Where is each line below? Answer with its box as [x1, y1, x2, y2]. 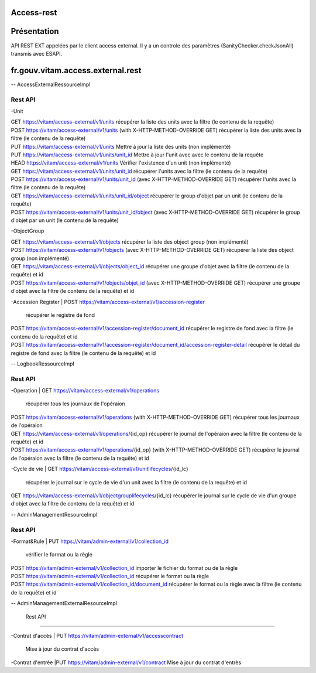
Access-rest [11, 8, 57, 18]
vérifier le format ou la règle [25, 551, 93, 558]
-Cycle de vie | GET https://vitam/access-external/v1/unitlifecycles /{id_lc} [11, 466, 188, 473]
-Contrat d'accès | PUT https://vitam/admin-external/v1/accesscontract [11, 633, 184, 639]
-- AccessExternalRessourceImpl [11, 81, 91, 88]
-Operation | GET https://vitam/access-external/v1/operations [11, 387, 160, 394]
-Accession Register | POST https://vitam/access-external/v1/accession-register [11, 298, 205, 305]
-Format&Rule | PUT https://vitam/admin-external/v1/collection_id [11, 538, 169, 545]
